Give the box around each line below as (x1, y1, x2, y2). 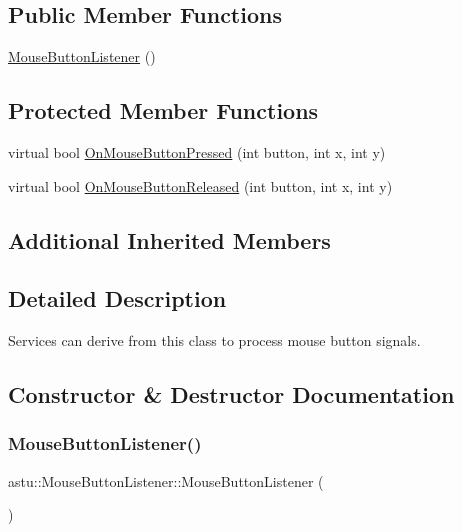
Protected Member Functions (8, 95, 319, 126)
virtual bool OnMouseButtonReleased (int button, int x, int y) (8, 175, 393, 196)
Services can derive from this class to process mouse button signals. (8, 330, 421, 351)
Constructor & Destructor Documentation (8, 379, 455, 410)
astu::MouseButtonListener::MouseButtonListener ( (8, 470, 324, 491)
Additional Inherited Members (8, 224, 331, 255)
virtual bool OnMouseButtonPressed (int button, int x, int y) (8, 142, 386, 162)
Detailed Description (8, 283, 227, 314)
